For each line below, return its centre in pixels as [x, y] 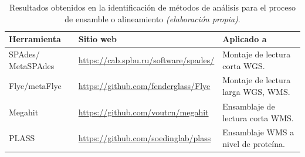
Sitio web [97, 39]
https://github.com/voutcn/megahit [143, 112]
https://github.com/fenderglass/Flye [144, 86]
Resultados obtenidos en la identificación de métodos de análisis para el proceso [152, 7]
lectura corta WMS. [258, 117]
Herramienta [35, 39]
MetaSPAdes [32, 65]
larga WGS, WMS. [256, 92]
